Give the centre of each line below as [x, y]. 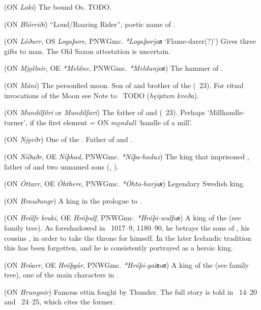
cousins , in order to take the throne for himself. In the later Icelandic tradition [128, 237]
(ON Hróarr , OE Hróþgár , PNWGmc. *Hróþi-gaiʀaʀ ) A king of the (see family [126, 264]
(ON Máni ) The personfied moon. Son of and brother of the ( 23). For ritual [124, 85]
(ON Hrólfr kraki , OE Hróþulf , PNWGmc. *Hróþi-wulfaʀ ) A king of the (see [123, 218]
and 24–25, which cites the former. [60, 302]
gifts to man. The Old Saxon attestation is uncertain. [87, 51]
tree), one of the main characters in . [61, 275]
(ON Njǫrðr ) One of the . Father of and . [68, 139]
